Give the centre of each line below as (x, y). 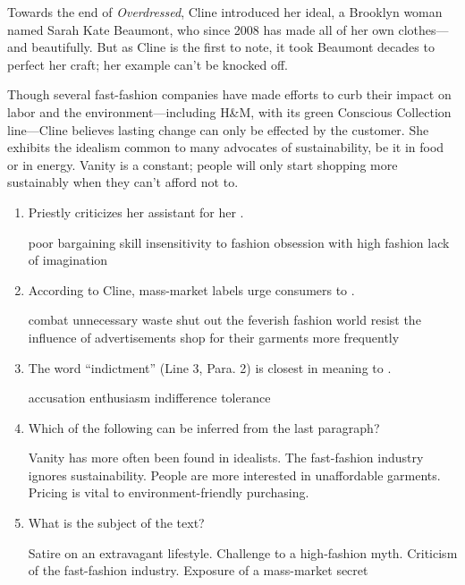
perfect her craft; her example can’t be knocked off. (148, 64)
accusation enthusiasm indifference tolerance (149, 398)
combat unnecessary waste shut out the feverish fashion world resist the (224, 320)
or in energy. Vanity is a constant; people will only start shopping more (203, 164)
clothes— (423, 29)
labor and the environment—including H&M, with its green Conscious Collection (229, 111)
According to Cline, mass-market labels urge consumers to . (191, 289)
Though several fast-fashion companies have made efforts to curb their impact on (229, 94)
